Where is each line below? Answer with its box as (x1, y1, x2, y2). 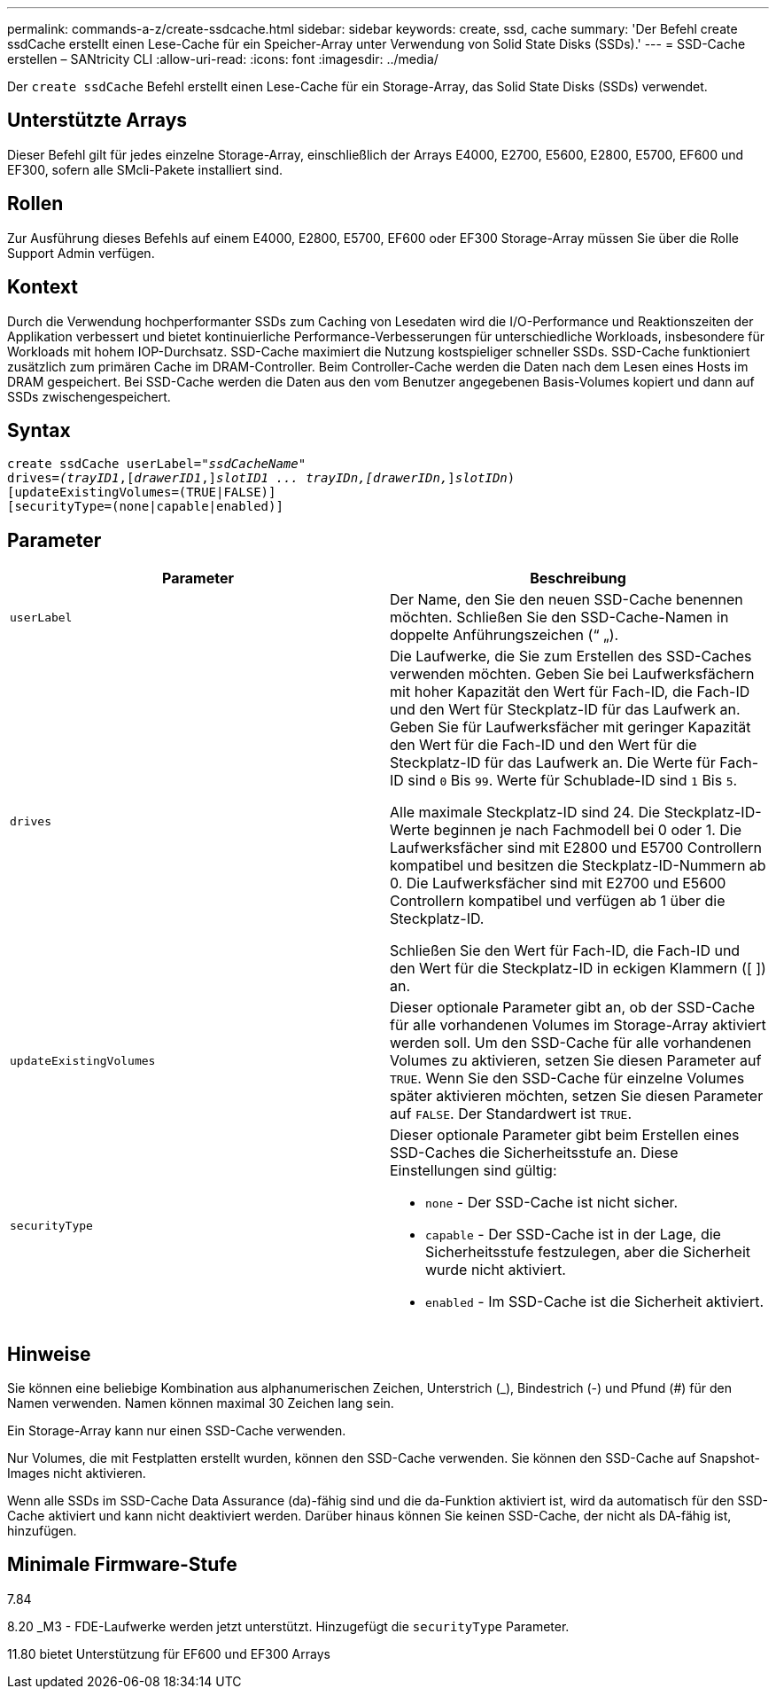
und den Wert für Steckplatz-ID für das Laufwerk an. (390, 700, 741, 719)
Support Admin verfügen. (7, 245, 155, 261)
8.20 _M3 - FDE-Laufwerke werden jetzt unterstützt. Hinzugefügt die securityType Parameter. (7, 1618, 570, 1634)
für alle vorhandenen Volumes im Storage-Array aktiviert (390, 1016, 766, 1035)
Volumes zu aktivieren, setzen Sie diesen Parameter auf (390, 1051, 762, 1070)
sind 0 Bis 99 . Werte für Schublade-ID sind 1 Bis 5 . (407, 771, 738, 790)
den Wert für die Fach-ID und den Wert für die (390, 736, 697, 754)
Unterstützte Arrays (7, 109, 188, 132)
